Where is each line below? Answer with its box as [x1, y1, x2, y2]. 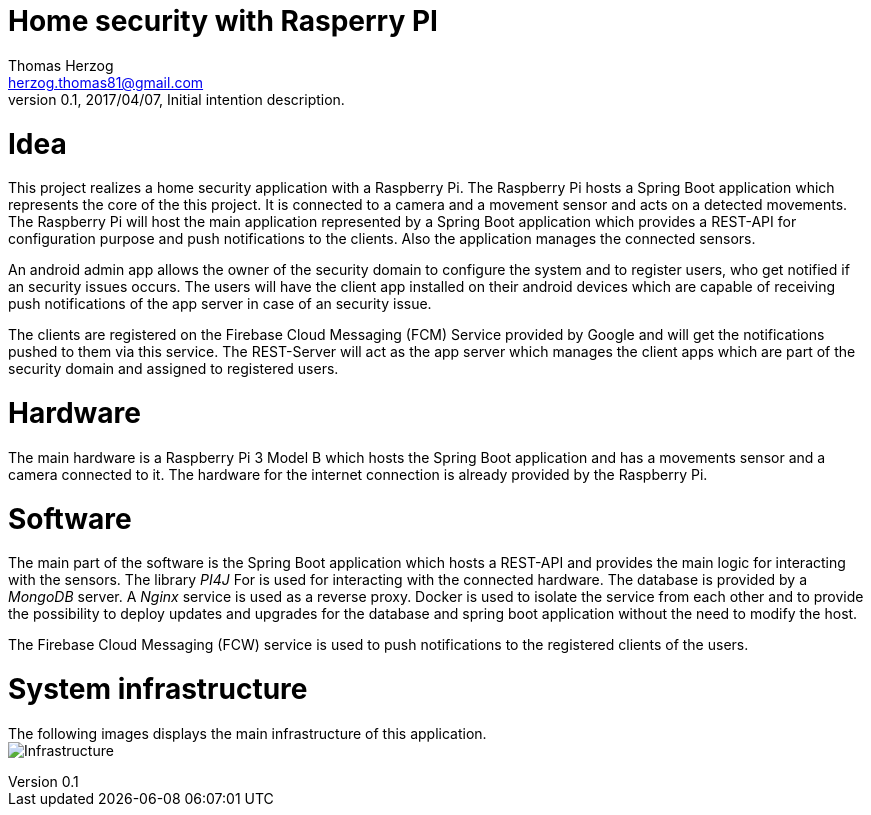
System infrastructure [8, 672, 308, 706]
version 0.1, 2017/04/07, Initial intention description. [8, 90, 345, 108]
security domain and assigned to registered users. [8, 360, 339, 378]
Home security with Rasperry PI [8, 4, 438, 38]
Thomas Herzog [8, 56, 114, 74]
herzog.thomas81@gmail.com [8, 73, 204, 91]
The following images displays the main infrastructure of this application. [8, 724, 487, 742]
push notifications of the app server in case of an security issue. [8, 295, 432, 313]
